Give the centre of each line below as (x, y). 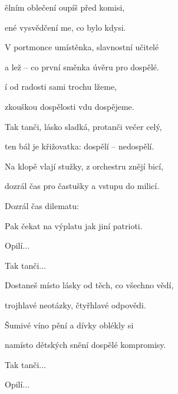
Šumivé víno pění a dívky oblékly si (69, 325)
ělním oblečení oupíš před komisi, (65, 7)
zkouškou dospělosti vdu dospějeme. (70, 106)
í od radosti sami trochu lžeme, (61, 87)
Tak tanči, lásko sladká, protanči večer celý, (83, 126)
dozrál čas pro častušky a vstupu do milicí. (82, 186)
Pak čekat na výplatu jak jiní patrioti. (74, 225)
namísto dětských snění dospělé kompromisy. (85, 345)
